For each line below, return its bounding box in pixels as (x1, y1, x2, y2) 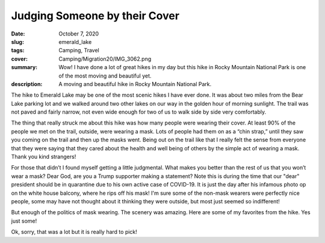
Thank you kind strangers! (11, 153, 76, 161)
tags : (11, 47, 25, 54)
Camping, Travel (58, 47, 99, 54)
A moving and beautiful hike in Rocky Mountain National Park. (58, 80, 212, 87)
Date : (11, 30, 25, 37)
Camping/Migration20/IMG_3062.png (58, 55, 152, 63)
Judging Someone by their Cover (11, 9, 180, 22)
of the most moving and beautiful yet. (58, 72, 152, 79)
